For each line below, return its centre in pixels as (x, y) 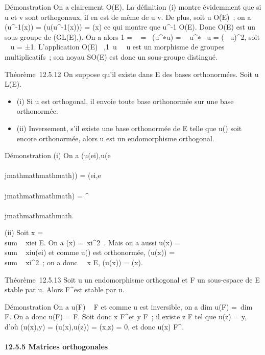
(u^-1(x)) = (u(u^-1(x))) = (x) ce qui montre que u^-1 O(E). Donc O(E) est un (130, 27)
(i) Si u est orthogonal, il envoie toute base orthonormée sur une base (125, 101)
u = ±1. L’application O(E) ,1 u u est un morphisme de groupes (117, 47)
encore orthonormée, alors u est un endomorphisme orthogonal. (115, 138)
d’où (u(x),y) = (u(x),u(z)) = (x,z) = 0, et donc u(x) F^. (94, 327)
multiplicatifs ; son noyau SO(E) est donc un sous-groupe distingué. (111, 56)
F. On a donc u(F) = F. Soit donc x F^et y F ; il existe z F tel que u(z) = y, (126, 316)
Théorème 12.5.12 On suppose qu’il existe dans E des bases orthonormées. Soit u (132, 74)
